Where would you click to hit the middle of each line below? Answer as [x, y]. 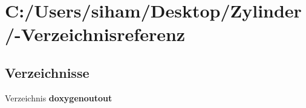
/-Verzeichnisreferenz [95, 34]
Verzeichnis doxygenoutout [59, 97]
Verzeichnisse [47, 72]
